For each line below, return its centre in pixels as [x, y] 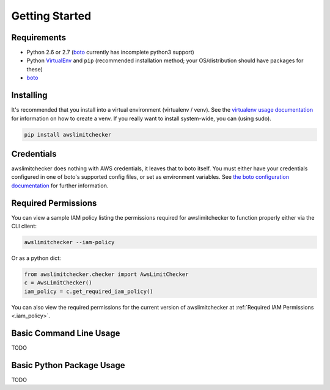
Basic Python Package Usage [68, 365]
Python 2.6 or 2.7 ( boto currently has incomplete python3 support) [111, 52]
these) [35, 69]
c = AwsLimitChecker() [58, 283]
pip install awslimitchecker [68, 135]
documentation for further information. [60, 186]
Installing [30, 96]
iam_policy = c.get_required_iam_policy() [89, 291]
